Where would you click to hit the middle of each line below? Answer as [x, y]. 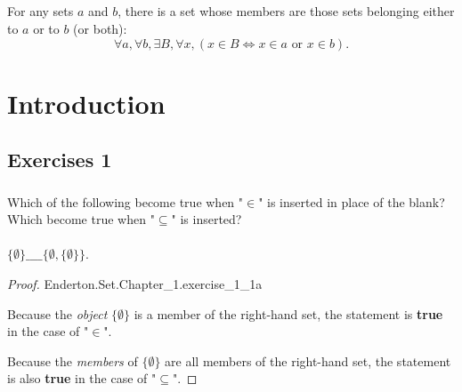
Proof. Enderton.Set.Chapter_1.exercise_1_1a [135, 284]
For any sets [41, 11]
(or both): [100, 28]
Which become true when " [81, 219]
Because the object [57, 313]
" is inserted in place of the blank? [352, 201]
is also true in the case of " [82, 378]
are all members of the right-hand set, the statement [308, 360]
